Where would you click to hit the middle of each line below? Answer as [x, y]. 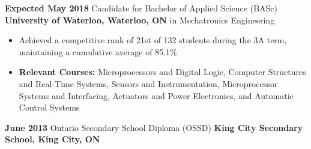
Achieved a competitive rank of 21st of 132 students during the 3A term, [153, 40]
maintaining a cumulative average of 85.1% [98, 51]
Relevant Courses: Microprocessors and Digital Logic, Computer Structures [162, 72]
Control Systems [49, 107]
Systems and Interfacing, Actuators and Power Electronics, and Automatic [156, 95]
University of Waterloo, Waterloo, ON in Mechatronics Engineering [140, 20]
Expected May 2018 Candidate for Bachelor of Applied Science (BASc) [141, 8]
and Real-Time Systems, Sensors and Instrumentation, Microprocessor [148, 83]
